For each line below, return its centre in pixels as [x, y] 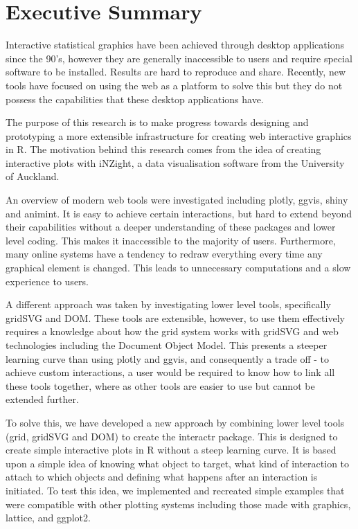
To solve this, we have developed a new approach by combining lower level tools [175, 422]
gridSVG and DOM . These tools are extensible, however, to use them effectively [175, 317]
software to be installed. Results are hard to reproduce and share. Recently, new [176, 72]
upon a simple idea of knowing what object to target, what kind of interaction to [178, 463]
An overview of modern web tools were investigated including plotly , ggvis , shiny [177, 200]
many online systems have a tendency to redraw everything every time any [164, 254]
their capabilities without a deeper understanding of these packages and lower [171, 227]
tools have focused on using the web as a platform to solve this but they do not [174, 85]
